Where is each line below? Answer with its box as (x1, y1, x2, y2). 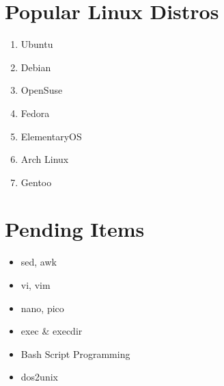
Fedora (20, 105, 50, 120)
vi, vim (20, 278, 51, 292)
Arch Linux (20, 152, 69, 166)
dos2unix (20, 370, 58, 384)
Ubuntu (20, 37, 53, 51)
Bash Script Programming (20, 346, 130, 361)
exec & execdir (20, 324, 83, 338)
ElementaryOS (20, 129, 82, 143)
